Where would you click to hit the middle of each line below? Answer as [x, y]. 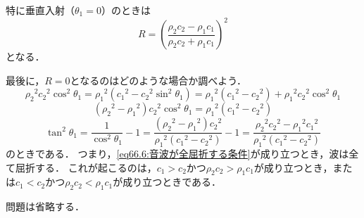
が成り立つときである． [167, 182]
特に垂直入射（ [40, 10]
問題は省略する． [45, 206]
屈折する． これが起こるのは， [86, 167]
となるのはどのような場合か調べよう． [158, 80]
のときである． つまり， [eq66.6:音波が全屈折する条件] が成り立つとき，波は [177, 153]
